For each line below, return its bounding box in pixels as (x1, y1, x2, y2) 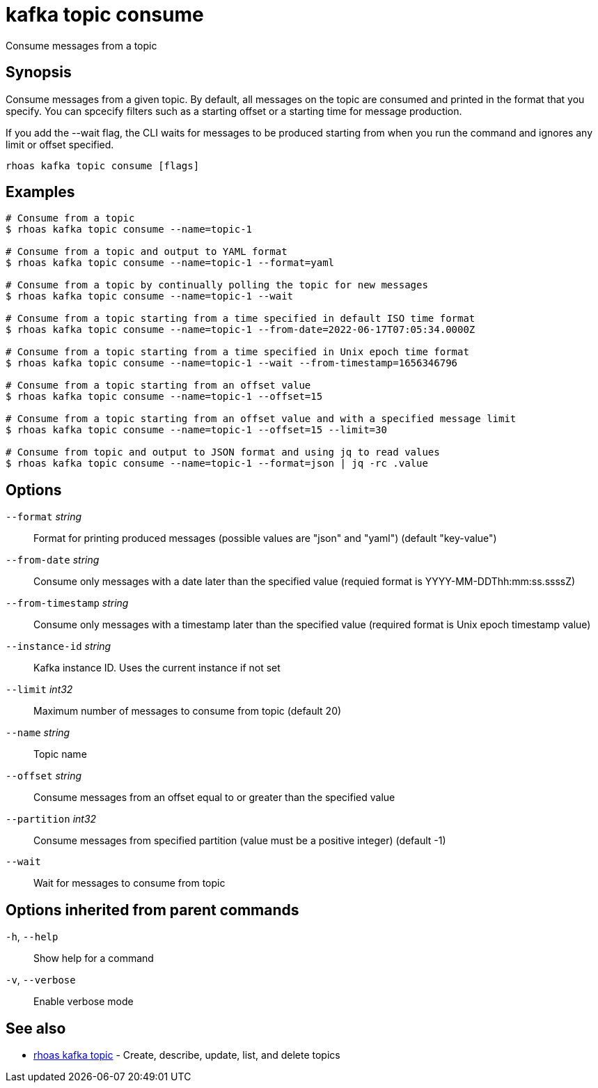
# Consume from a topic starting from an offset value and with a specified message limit (6, 413, 517, 425)
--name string (6, 726, 70, 739)
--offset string (6, 770, 82, 782)
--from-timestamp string (6, 597, 129, 609)
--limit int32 (6, 683, 73, 696)
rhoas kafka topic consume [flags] (6, 160, 200, 171)
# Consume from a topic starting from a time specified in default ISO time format (6, 313, 475, 325)
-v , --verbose (6, 974, 76, 986)
